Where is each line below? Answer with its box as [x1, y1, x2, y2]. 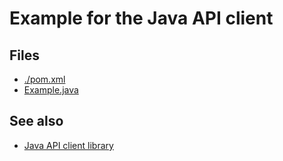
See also [9, 113, 64, 130]
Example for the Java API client [9, 7, 274, 30]
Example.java [23, 84, 79, 96]
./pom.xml [23, 73, 66, 85]
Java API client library [23, 139, 114, 151]
